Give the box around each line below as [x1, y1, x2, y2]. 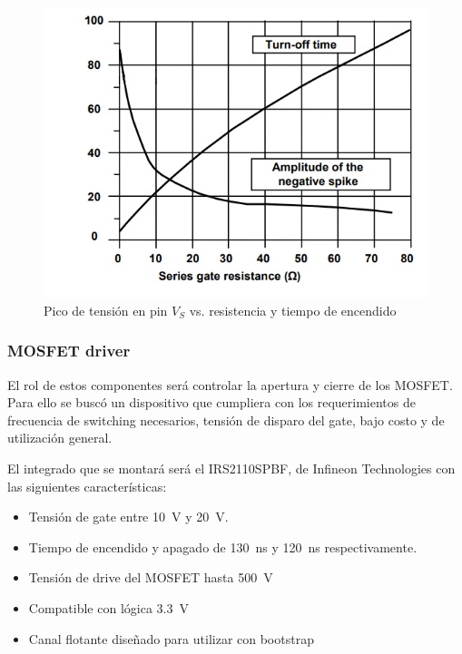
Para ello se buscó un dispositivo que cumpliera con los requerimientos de [7, 393, 416, 412]
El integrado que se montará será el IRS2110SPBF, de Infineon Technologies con [7, 459, 456, 478]
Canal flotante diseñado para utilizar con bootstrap [28, 629, 314, 648]
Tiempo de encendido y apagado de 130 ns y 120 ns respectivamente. [28, 537, 418, 556]
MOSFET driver [7, 339, 131, 362]
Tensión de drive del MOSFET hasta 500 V [28, 568, 273, 587]
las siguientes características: [7, 476, 167, 495]
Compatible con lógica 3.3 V [28, 598, 189, 617]
